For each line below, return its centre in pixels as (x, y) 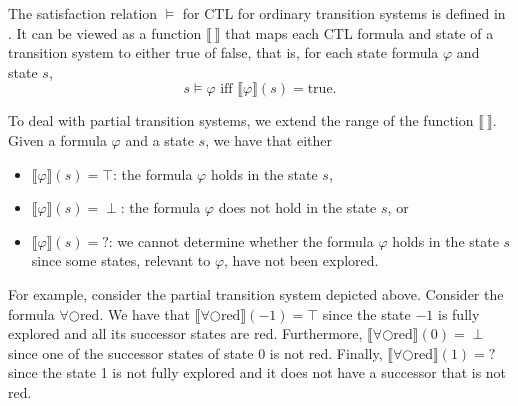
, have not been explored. (301, 260)
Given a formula (57, 139)
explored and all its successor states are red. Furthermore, (185, 333)
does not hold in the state (297, 207)
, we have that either (268, 139)
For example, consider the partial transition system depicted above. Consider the (256, 293)
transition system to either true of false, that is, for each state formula (223, 52)
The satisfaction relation (83, 13)
